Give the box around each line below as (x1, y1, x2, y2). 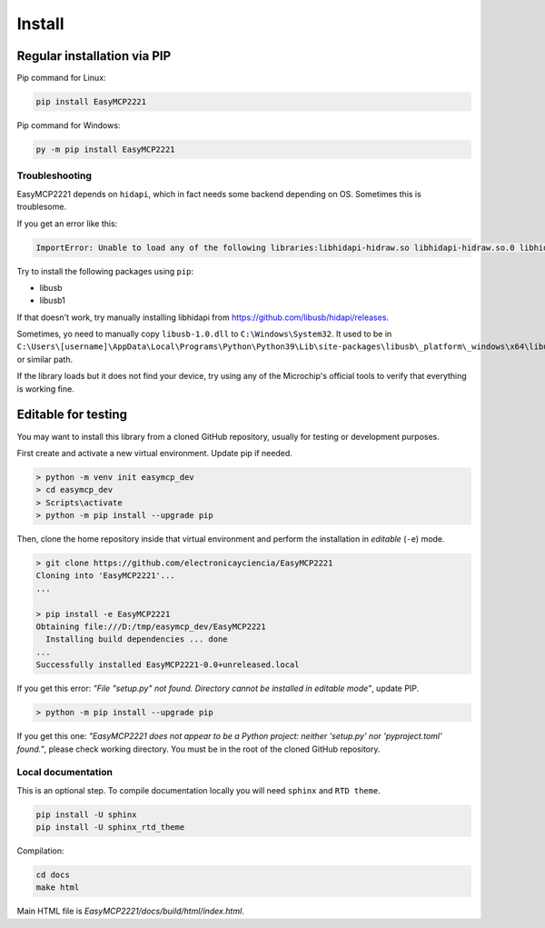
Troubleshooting (16, 169, 93, 182)
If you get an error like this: (16, 218, 118, 229)
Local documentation (16, 766, 114, 779)
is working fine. (16, 383, 74, 394)
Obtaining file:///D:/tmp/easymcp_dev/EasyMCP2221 (35, 622, 267, 632)
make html (35, 883, 80, 893)
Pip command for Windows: (16, 120, 121, 131)
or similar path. (16, 354, 73, 364)
